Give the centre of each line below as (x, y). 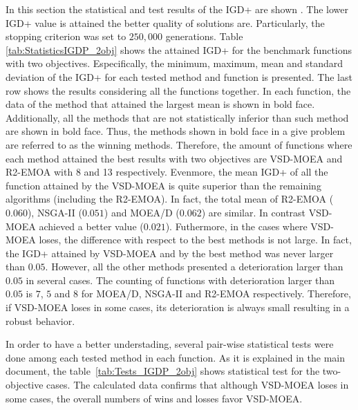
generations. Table (204, 36)
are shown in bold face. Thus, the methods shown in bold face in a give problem (176, 131)
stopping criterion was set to (66, 36)
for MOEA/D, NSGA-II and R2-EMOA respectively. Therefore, (216, 293)
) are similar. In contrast (254, 212)
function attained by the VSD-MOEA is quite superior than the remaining (163, 185)
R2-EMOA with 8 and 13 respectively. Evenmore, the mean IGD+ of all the (167, 172)
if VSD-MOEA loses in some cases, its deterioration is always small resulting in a (178, 307)
